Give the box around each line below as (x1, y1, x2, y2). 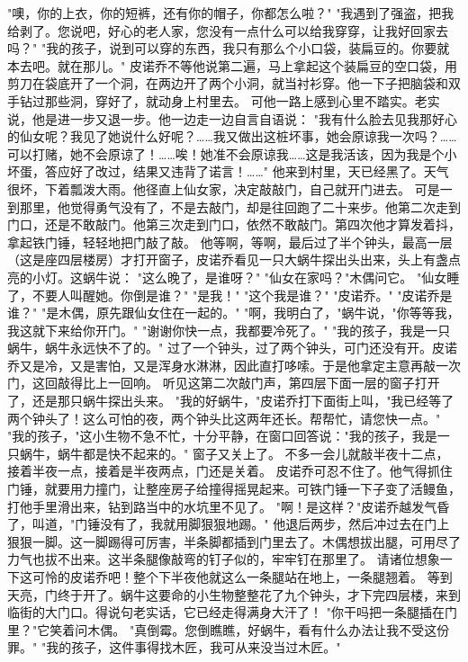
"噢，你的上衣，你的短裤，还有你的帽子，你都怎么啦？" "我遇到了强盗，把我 (7, 4, 454, 22)
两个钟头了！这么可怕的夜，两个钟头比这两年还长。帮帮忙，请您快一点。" (7, 408, 441, 427)
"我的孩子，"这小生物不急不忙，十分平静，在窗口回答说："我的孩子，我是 (7, 426, 437, 445)
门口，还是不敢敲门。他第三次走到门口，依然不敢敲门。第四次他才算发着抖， (7, 215, 461, 234)
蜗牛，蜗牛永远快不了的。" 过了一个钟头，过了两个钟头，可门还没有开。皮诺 (7, 338, 457, 357)
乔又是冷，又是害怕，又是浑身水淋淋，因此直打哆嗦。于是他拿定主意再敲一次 (7, 355, 461, 374)
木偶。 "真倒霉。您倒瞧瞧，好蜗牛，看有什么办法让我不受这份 (87, 620, 450, 639)
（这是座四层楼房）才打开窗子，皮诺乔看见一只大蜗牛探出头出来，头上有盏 (7, 250, 448, 269)
